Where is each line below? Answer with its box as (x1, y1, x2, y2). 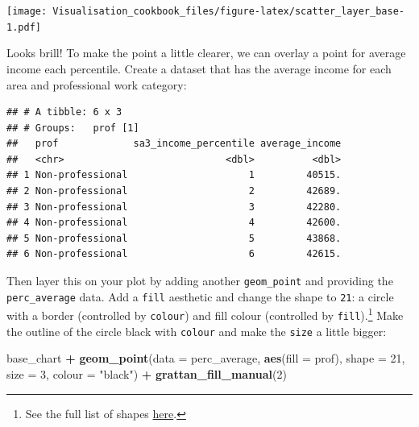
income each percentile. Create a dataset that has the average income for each (6, 60, 392, 77)
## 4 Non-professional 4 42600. (6, 217, 342, 229)
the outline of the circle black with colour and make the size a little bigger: (6, 322, 387, 339)
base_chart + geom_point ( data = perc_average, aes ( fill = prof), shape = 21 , (6, 350, 405, 367)
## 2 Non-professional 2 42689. (6, 185, 342, 197)
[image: (6, 6, 48, 17)
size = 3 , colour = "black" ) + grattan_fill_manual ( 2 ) (6, 365, 287, 382)
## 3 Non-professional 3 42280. (6, 201, 342, 213)
